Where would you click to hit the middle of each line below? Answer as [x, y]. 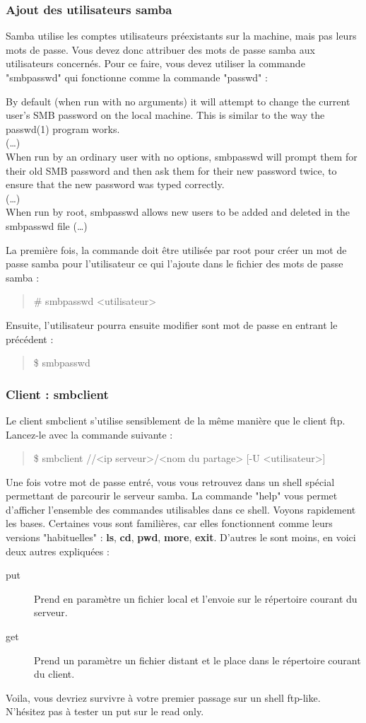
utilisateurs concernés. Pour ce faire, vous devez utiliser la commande [155, 63]
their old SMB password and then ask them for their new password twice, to [171, 170]
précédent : [30, 339]
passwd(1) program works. [63, 128]
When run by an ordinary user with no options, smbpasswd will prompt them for [182, 156]
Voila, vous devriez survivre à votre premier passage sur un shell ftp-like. [163, 697]
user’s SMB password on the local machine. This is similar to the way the [165, 115]
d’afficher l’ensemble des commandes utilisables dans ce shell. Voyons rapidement [181, 509]
